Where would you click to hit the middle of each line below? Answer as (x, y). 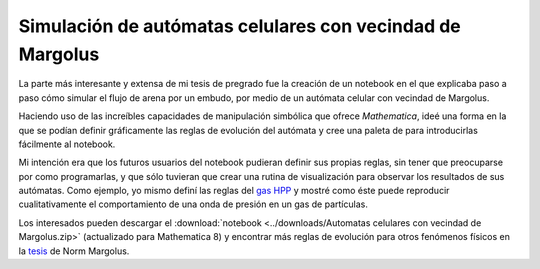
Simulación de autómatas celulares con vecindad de (240, 26)
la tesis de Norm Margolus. (74, 251)
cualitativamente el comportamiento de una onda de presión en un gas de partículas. (193, 204)
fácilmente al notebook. (67, 144)
